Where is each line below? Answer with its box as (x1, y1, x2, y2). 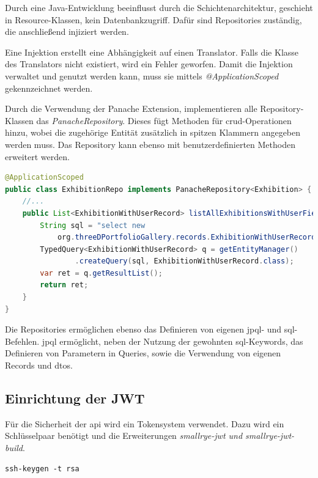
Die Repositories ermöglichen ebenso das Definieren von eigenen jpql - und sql (5, 323, 295, 336)
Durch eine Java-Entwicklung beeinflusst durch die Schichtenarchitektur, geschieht (5, 1, 313, 13)
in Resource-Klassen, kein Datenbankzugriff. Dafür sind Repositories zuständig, (5, 13, 302, 26)
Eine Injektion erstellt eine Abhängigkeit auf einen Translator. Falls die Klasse (5, 45, 299, 58)
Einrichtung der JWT (5, 389, 145, 408)
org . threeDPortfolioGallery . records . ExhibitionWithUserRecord (57, 233, 316, 242)
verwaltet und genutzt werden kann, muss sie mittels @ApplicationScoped (5, 69, 279, 82)
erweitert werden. (5, 150, 70, 163)
